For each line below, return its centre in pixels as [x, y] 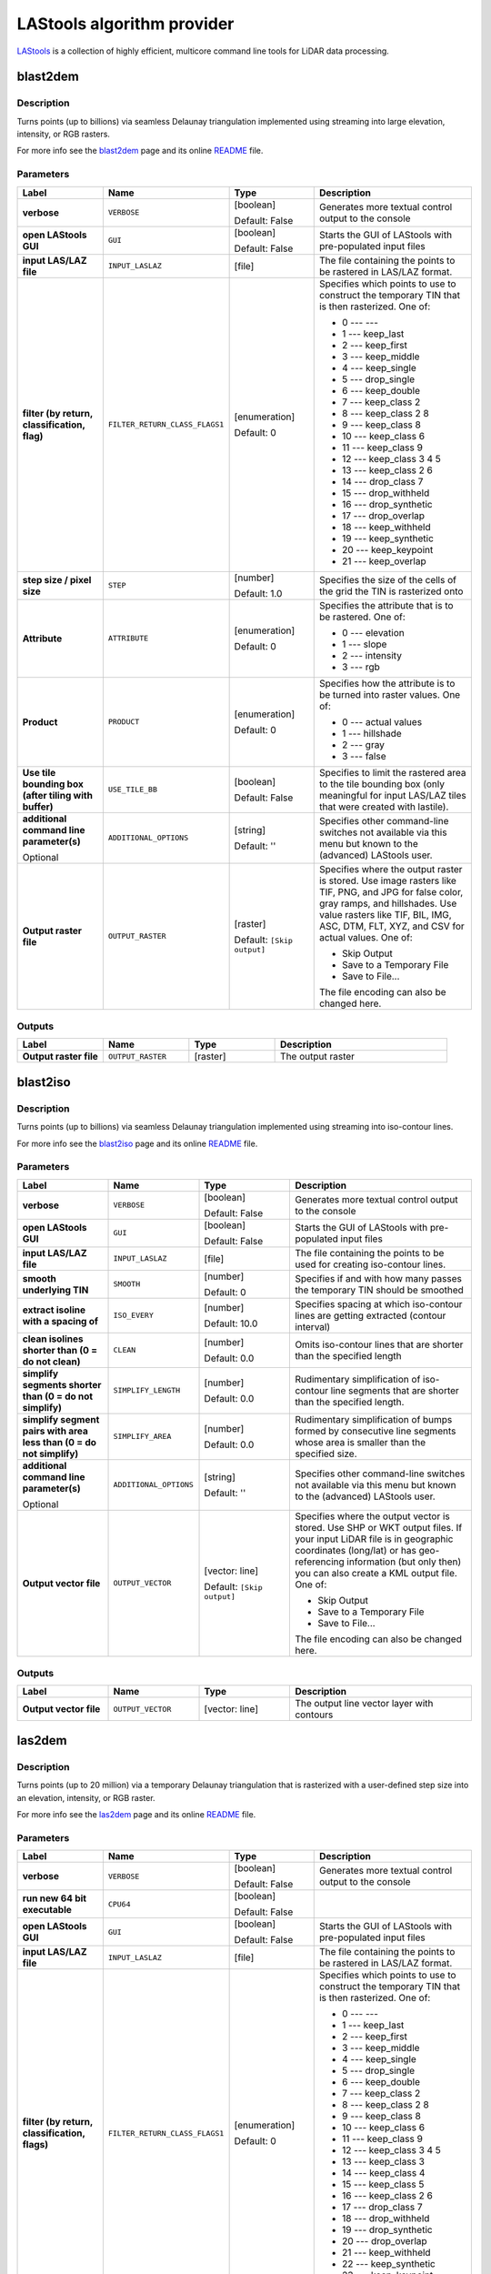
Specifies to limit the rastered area [392, 772]
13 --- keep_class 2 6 [387, 470]
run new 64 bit [54, 1898]
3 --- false [364, 756]
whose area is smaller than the [361, 1442]
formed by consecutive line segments [376, 1431]
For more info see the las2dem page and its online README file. [136, 1814]
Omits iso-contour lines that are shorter [379, 1344]
